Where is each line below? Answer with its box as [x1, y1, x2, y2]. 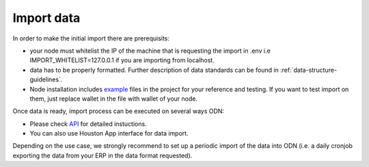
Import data [12, 10, 81, 25]
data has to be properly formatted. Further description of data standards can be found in [29, 66, 279, 74]
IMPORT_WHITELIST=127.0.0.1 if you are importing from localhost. [29, 56, 215, 64]
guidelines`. [29, 75, 63, 83]
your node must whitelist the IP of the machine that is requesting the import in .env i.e [29, 47, 271, 55]
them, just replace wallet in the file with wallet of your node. [29, 94, 198, 103]
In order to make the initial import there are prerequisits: [12, 34, 170, 42]
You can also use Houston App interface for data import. [29, 129, 189, 138]
